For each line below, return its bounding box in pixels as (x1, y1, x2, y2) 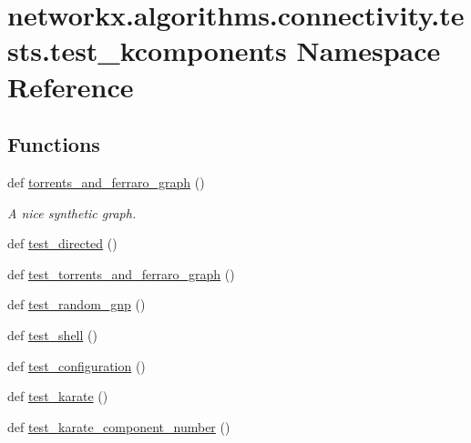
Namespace (296, 32, 441, 69)
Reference (7, 67, 134, 105)
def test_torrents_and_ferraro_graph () (7, 264, 235, 283)
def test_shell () (7, 325, 97, 344)
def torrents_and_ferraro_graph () (7, 172, 205, 191)
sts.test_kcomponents (7, 32, 287, 69)
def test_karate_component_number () (7, 417, 230, 436)
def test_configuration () (7, 356, 146, 375)
